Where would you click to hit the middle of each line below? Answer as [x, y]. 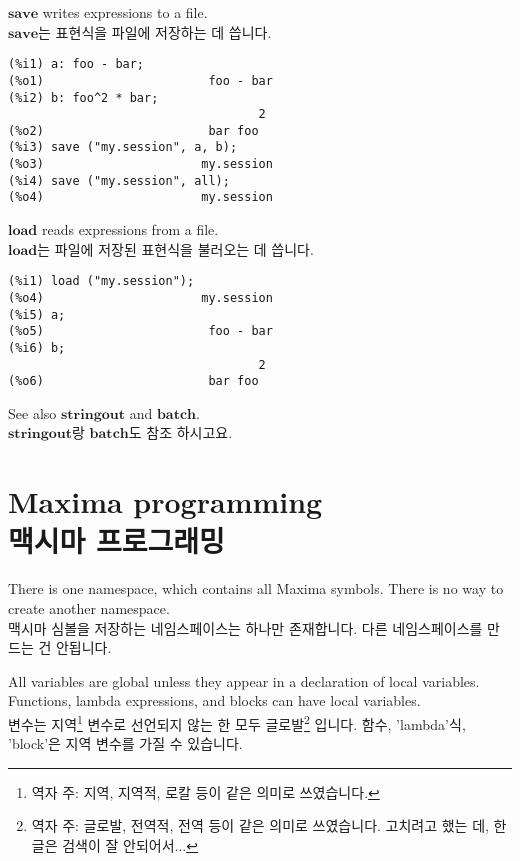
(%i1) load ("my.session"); [101, 281]
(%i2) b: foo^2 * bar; [83, 97]
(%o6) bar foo [133, 381]
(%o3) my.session [140, 164]
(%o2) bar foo [133, 130]
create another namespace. [89, 607]
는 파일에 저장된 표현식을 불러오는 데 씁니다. [175, 248]
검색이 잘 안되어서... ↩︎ [130, 844]
